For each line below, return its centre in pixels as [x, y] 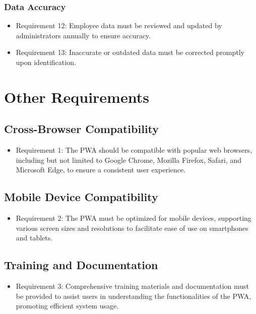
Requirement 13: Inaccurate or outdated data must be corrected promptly [130, 52]
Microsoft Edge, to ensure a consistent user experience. [101, 170]
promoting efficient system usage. [67, 306]
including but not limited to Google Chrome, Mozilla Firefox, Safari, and [129, 160]
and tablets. [34, 238]
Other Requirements [77, 97]
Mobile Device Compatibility [81, 197]
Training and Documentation [81, 265]
